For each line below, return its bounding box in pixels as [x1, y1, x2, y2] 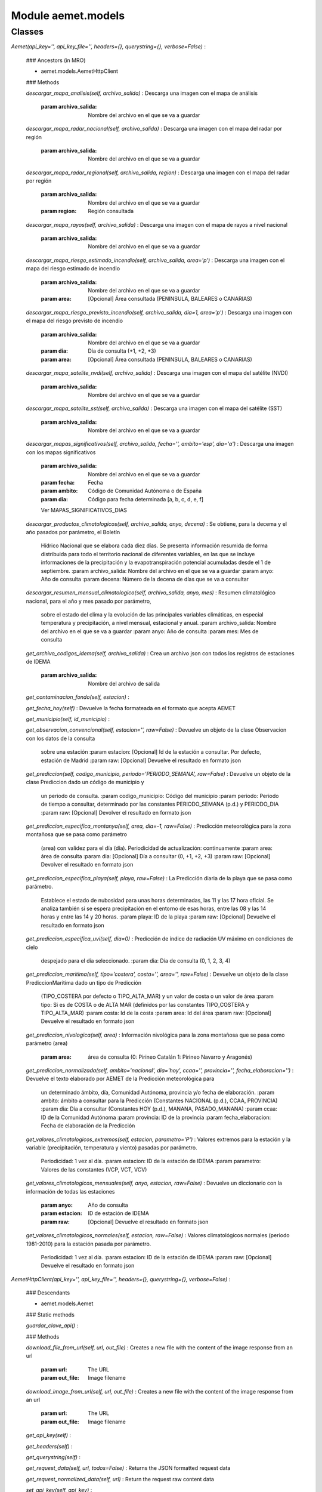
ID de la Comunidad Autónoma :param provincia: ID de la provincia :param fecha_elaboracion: [41, 1114, 271, 1121]
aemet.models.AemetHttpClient [41, 67, 119, 75]
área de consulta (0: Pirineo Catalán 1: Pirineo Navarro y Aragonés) [88, 1053, 253, 1061]
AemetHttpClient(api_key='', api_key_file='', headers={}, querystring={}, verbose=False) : [11, 1275, 231, 1283]
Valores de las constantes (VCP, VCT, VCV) [41, 1166, 147, 1173]
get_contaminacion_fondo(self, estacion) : [26, 693, 129, 701]
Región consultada [88, 208, 134, 215]
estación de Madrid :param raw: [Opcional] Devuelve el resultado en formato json [41, 757, 241, 764]
